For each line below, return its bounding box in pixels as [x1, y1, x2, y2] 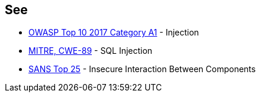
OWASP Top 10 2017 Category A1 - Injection [28, 27, 199, 38]
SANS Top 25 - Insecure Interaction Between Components [28, 64, 256, 75]
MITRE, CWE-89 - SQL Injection [28, 46, 153, 56]
